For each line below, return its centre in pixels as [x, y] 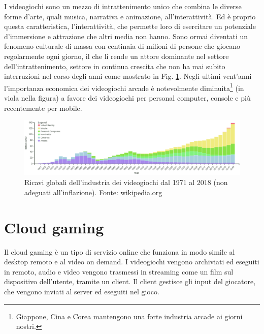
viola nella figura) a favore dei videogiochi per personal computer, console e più [127, 98]
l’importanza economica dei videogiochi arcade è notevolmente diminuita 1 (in [124, 87]
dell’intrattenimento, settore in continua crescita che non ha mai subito [115, 66]
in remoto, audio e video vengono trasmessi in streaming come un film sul [119, 271]
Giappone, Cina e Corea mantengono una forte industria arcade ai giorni [129, 316]
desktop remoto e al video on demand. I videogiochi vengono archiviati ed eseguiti [132, 262]
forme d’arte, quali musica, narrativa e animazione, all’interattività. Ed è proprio [130, 16]
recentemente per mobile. [43, 108]
